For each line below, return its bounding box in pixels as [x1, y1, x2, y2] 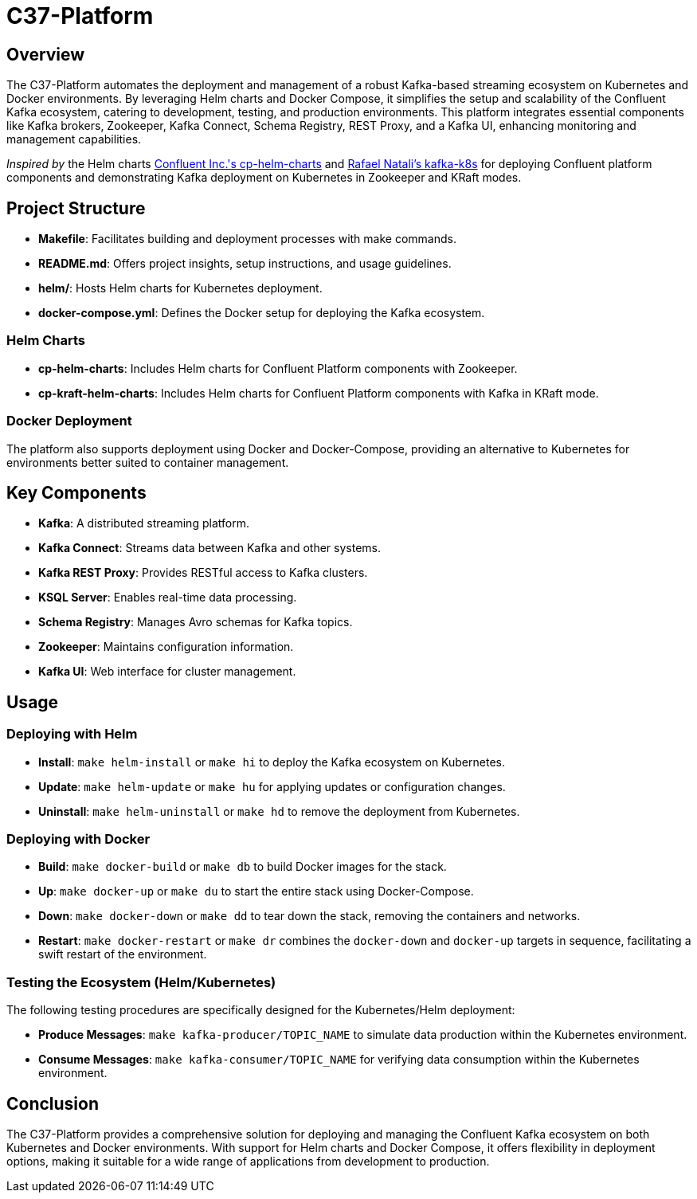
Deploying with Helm [6, 726, 138, 743]
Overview [6, 44, 85, 65]
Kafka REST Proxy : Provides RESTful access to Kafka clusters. [38, 566, 368, 580]
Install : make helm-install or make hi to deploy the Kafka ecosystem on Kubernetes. [38, 754, 505, 769]
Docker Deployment [6, 413, 132, 429]
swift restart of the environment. [38, 947, 207, 962]
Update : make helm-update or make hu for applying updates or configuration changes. [38, 779, 506, 793]
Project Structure [6, 198, 146, 218]
